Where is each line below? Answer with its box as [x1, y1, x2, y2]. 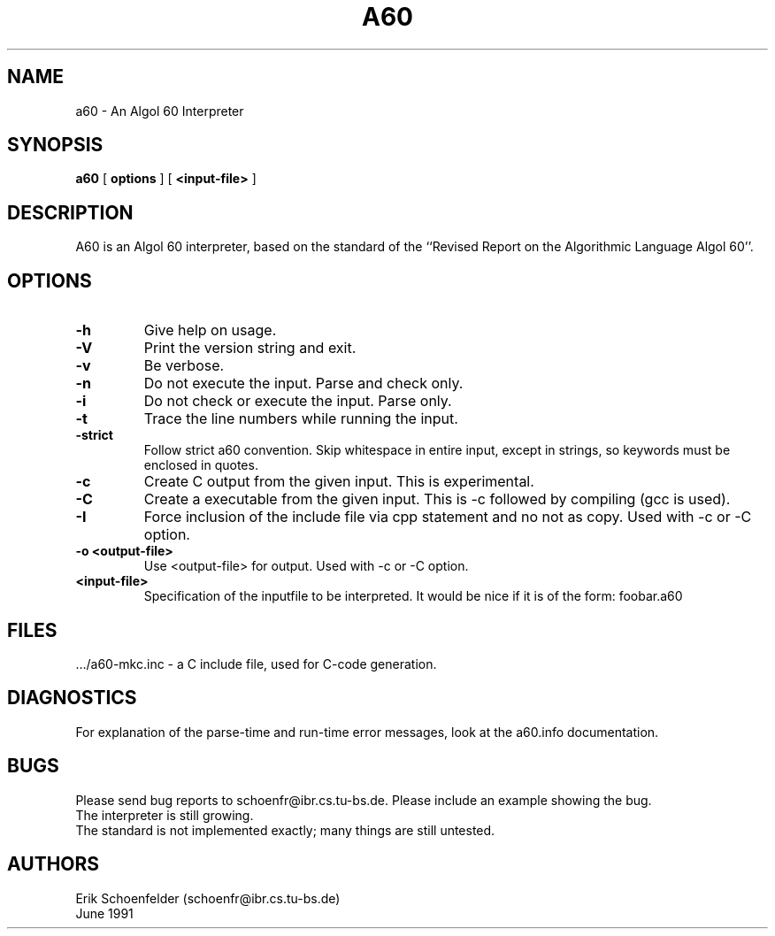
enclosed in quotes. [143, 457, 258, 473]
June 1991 [75, 905, 134, 921]
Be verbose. [143, 357, 225, 375]
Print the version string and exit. [143, 339, 357, 357]
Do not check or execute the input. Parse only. [143, 392, 452, 410]
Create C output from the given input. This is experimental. [143, 472, 534, 491]
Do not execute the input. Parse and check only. [143, 374, 464, 393]
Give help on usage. [143, 321, 277, 340]
